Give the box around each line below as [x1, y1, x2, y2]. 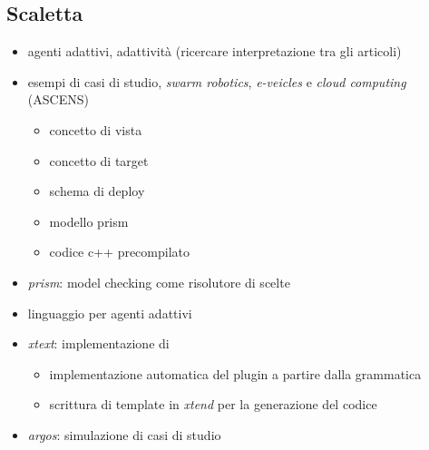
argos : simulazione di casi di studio [27, 425, 221, 444]
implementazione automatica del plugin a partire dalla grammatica [49, 364, 422, 383]
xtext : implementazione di [27, 334, 170, 353]
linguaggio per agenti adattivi [27, 303, 192, 322]
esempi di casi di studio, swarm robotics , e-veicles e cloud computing [27, 72, 406, 91]
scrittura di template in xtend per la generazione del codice [49, 395, 377, 414]
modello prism [49, 211, 129, 230]
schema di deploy [49, 181, 145, 201]
